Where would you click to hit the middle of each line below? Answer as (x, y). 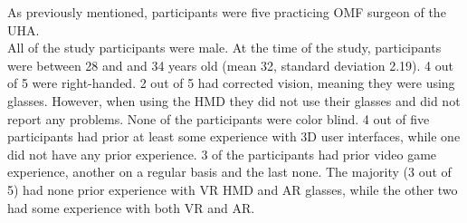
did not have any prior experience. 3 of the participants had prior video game (222, 154)
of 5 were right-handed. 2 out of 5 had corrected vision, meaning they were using (231, 83)
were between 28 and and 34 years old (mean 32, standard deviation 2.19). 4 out (230, 65)
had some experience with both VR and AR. (131, 207)
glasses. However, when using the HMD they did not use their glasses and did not (234, 100)
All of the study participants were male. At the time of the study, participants (224, 48)
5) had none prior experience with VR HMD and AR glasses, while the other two (233, 189)
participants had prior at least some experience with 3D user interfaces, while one (234, 136)
